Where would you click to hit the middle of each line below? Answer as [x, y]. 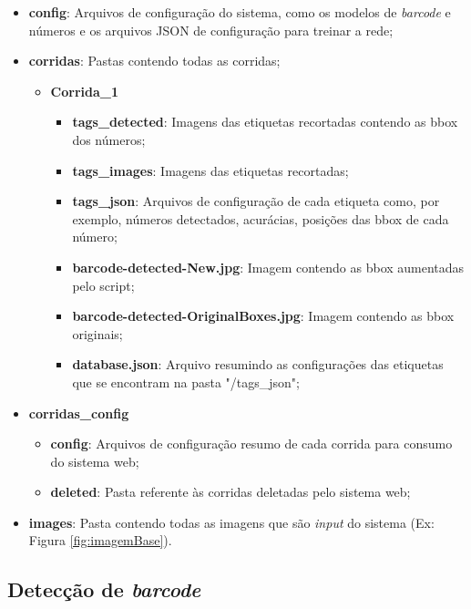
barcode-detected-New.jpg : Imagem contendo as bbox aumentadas [268, 267]
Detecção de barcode [104, 589]
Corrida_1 [85, 91]
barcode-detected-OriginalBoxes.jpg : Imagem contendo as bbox [263, 316]
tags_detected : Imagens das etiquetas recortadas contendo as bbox [265, 122]
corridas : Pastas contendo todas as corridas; [154, 61]
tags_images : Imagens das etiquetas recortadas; [210, 170]
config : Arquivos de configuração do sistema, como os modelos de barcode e [240, 12]
